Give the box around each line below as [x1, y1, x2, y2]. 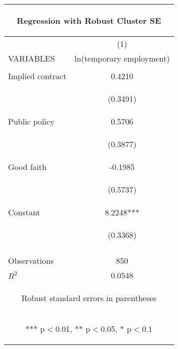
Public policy [8, 115, 54, 127]
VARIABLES [8, 52, 55, 64]
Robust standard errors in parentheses [21, 292, 156, 304]
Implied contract [8, 70, 67, 82]
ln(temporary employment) [74, 52, 170, 64]
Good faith [8, 161, 47, 172]
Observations [8, 255, 54, 266]
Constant [8, 206, 40, 218]
